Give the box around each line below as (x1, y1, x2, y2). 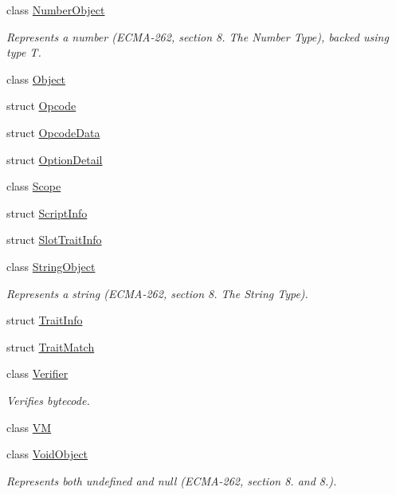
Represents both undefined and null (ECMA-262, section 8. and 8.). (6, 472, 337, 489)
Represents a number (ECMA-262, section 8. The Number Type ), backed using (6, 28, 389, 45)
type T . (6, 44, 41, 61)
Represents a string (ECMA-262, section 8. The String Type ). (6, 285, 308, 301)
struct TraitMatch (6, 338, 95, 355)
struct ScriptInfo (6, 204, 88, 221)
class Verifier (6, 365, 69, 382)
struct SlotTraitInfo (6, 231, 102, 248)
